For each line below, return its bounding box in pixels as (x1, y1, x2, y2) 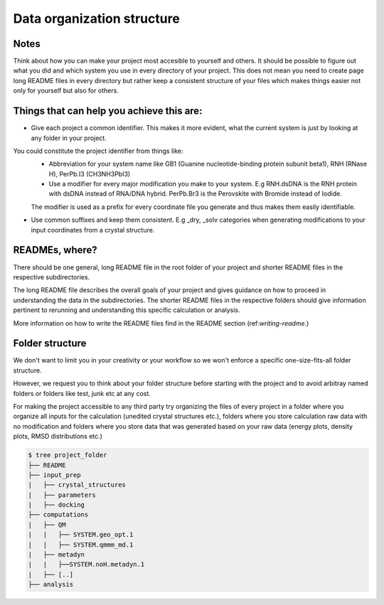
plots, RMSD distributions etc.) (13, 432, 103, 441)
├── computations (28, 510, 89, 519)
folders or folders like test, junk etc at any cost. (13, 389, 151, 397)
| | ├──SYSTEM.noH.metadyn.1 (28, 560, 145, 569)
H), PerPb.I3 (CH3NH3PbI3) (48, 169, 131, 178)
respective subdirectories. (13, 272, 90, 281)
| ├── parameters (28, 491, 96, 499)
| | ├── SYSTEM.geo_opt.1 (28, 530, 134, 539)
